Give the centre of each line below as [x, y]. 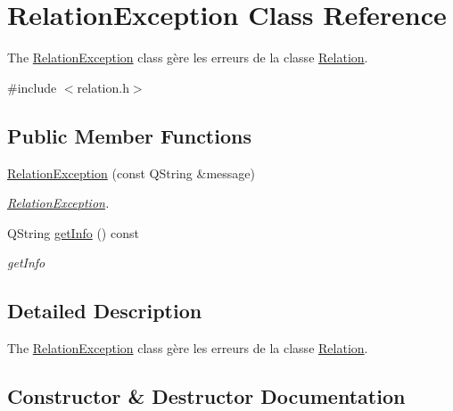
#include [32, 87]
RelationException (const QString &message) [131, 173]
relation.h [103, 87]
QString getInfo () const [73, 232]
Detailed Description [105, 311]
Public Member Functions [129, 135]
